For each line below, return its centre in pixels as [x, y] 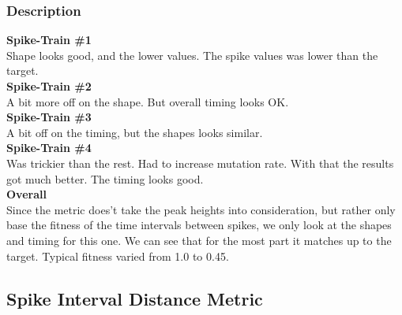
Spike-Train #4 [49, 148]
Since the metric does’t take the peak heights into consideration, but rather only [201, 209]
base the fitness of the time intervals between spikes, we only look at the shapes [199, 225]
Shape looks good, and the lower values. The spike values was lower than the [192, 55]
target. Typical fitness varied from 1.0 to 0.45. [118, 256]
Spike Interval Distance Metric [135, 298]
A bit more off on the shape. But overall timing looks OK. [148, 101]
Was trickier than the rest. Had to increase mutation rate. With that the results [200, 163]
